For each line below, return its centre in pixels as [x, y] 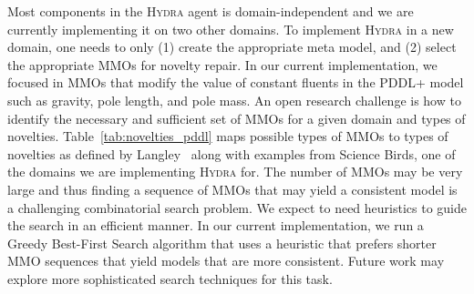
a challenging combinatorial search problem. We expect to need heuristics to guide [237, 207]
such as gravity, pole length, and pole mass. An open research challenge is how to [234, 100]
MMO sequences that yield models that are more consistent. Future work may [226, 261]
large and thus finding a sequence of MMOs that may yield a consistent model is [232, 189]
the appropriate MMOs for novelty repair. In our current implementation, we [222, 64]
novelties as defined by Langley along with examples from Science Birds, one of [232, 153]
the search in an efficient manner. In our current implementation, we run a [216, 225]
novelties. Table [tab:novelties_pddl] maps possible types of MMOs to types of [228, 136]
